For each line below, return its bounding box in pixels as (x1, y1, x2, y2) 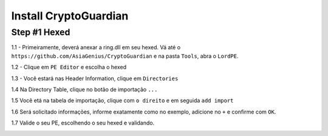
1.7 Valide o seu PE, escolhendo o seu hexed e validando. (11, 119, 155, 127)
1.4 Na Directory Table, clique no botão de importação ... (11, 86, 158, 93)
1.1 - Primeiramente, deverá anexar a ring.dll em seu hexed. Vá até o (11, 44, 181, 51)
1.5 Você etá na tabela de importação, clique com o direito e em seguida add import (11, 97, 234, 104)
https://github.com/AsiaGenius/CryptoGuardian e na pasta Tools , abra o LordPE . (11, 52, 239, 59)
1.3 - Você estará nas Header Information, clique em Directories (11, 75, 179, 82)
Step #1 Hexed (11, 27, 70, 38)
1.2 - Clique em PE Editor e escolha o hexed (11, 64, 127, 71)
